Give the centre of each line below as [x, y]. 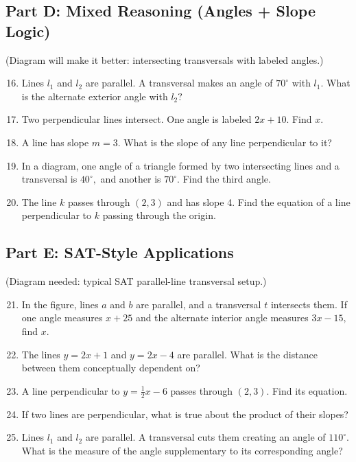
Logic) [28, 31]
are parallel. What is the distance [247, 354]
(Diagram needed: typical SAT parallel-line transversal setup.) [136, 281]
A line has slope [55, 142]
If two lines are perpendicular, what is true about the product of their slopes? [185, 414]
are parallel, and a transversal [199, 304]
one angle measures [62, 317]
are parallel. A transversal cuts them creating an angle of [205, 437]
